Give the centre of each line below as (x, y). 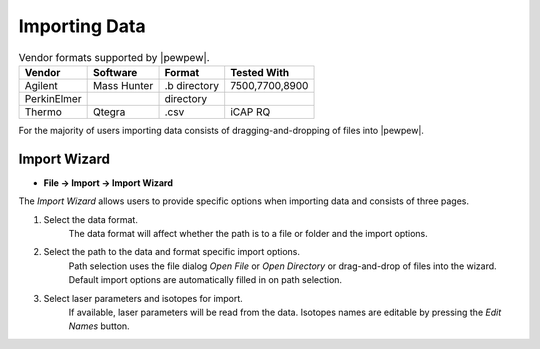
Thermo (43, 112)
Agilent (41, 85)
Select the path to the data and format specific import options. (171, 252)
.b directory (192, 85)
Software (115, 72)
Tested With (260, 72)
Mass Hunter (123, 85)
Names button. (99, 326)
